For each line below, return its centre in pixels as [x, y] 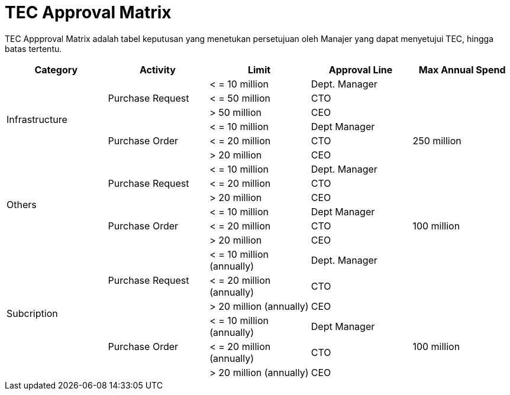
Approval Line [361, 69]
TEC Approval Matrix [88, 12]
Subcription [32, 313]
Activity [157, 69]
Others [22, 204]
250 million [437, 140]
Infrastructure [37, 119]
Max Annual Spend [462, 69]
